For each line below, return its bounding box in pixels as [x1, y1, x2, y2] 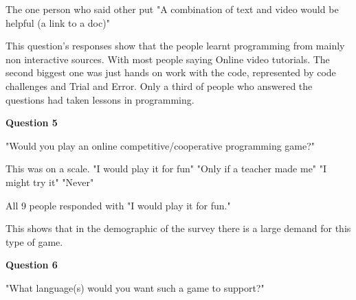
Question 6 [5, 257, 58, 272]
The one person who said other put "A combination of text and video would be [5, 2, 339, 16]
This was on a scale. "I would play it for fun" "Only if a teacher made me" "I [5, 161, 327, 176]
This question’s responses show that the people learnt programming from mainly [5, 38, 345, 53]
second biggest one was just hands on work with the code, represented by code [5, 65, 336, 80]
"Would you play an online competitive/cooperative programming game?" [5, 138, 315, 152]
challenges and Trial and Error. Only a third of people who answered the [5, 78, 313, 93]
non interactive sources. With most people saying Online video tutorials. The [5, 51, 330, 66]
